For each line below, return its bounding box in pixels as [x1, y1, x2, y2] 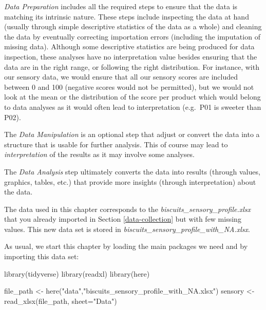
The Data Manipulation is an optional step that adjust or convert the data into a [4, 129, 260, 140]
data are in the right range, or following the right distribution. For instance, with [4, 61, 259, 72]
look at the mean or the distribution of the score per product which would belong [4, 91, 261, 102]
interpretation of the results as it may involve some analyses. [4, 149, 195, 160]
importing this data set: [4, 251, 79, 262]
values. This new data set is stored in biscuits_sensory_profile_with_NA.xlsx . [4, 223, 250, 234]
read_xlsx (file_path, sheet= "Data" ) [4, 295, 117, 306]
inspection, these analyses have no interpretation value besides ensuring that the [4, 51, 257, 62]
